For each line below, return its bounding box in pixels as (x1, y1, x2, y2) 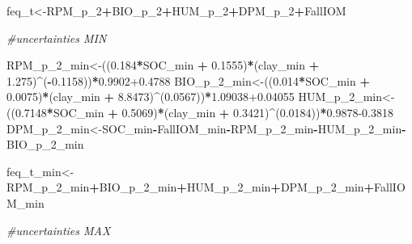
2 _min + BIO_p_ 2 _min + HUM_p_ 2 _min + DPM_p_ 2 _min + (56, 179, 375, 196)
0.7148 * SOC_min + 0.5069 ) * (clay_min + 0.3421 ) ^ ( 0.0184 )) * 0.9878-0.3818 (15, 103, 393, 120)
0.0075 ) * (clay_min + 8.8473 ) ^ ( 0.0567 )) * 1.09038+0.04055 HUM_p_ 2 (6, 88, 355, 105)
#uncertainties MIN (6, 29, 107, 46)
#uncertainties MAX (6, 221, 111, 238)
